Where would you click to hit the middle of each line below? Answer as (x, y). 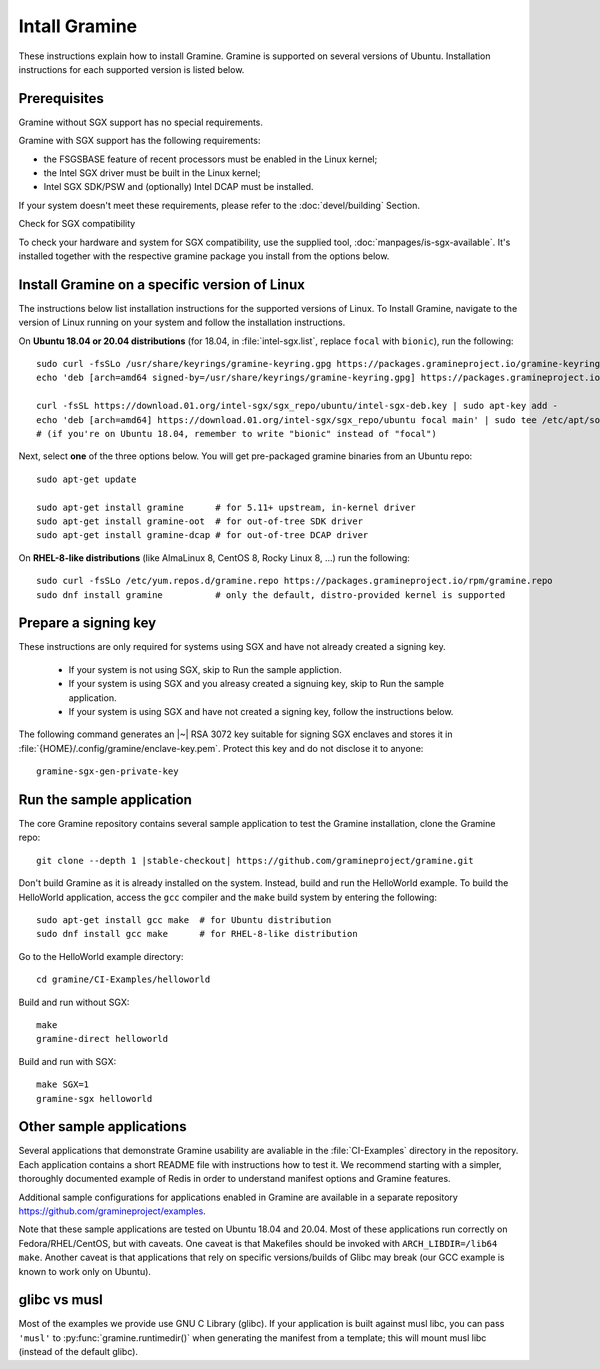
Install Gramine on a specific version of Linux (161, 284)
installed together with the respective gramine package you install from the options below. (204, 256)
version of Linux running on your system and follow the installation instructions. (182, 322)
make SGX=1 (63, 1084)
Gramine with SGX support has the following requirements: (139, 141)
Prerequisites (61, 98)
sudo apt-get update (86, 479)
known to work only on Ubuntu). (85, 1271)
